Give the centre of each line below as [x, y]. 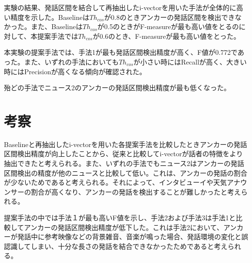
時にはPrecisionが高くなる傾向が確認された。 [75, 71]
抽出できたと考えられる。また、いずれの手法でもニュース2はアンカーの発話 [124, 163]
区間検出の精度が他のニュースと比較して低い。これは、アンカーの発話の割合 [126, 173]
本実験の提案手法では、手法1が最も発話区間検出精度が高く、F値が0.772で [121, 52]
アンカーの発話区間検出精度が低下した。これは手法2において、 [124, 227]
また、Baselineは [57, 26]
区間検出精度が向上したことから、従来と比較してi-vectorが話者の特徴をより [124, 154]
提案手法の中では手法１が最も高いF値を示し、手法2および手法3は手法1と [120, 218]
